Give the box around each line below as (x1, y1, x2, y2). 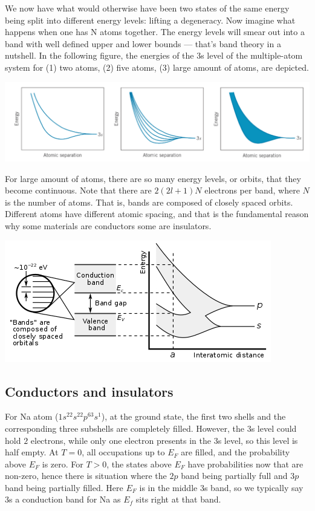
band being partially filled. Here (5, 481, 123, 493)
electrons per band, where (204, 184, 300, 197)
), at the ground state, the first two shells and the (101, 410, 286, 423)
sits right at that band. (135, 493, 221, 506)
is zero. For (42, 457, 83, 470)
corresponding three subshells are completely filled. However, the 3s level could (5, 421, 297, 434)
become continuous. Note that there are (5, 184, 152, 197)
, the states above (106, 457, 172, 470)
